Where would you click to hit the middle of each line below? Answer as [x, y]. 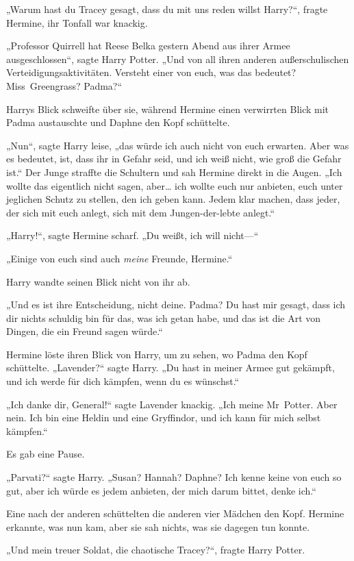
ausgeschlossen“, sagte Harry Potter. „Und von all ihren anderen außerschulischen [178, 59]
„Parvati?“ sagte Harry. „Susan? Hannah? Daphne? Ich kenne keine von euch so [174, 477]
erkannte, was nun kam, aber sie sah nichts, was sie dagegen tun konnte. [158, 526]
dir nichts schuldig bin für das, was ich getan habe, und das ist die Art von [164, 317]
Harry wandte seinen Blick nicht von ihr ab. [98, 281]
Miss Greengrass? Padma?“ [64, 85]
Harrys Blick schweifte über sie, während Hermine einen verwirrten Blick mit [168, 109]
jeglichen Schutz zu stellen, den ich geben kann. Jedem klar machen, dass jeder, [173, 199]
